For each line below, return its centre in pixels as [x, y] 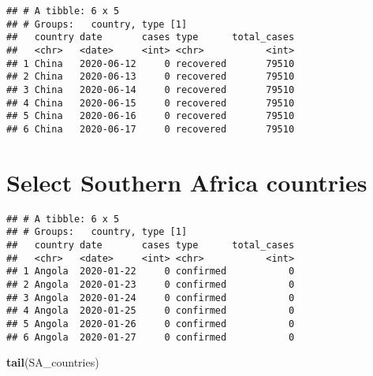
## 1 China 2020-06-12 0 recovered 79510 [151, 63]
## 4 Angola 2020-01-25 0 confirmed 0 [151, 311]
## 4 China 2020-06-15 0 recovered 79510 [151, 103]
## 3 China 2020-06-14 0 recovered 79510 [151, 89]
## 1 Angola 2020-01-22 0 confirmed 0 [151, 272]
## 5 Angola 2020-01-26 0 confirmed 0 [151, 324]
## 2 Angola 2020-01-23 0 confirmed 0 [151, 284]
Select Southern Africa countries [187, 182]
